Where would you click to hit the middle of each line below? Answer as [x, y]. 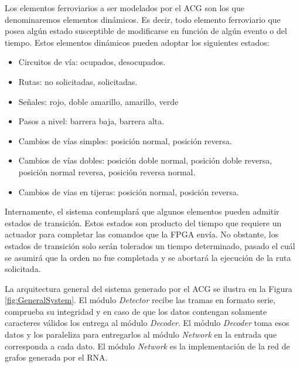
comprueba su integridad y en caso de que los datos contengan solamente [136, 311]
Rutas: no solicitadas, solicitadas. [78, 81]
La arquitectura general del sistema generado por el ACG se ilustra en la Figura [149, 288]
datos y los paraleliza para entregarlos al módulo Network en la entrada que [141, 334]
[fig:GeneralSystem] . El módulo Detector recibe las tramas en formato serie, [140, 300]
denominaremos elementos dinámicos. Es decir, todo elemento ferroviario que [143, 19]
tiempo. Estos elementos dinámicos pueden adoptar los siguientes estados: [137, 42]
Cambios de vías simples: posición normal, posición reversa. [125, 140]
